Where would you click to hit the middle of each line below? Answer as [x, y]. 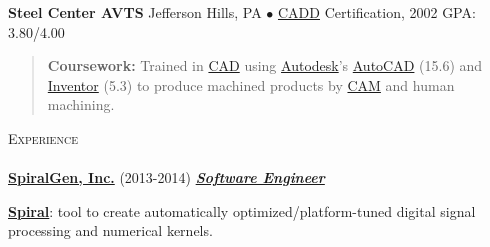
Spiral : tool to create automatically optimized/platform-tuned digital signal [242, 210]
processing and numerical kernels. [110, 230]
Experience [43, 137]
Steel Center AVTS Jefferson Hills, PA [135, 12]
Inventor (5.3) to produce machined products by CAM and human [251, 84]
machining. [81, 104]
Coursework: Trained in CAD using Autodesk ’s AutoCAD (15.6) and [265, 65]
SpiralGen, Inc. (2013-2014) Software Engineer [166, 177]
